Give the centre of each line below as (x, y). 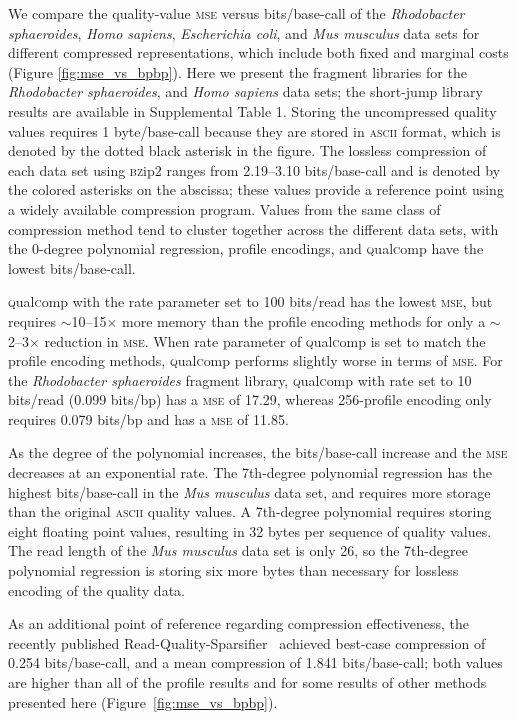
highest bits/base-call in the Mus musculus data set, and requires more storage (249, 491)
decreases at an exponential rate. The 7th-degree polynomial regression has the (250, 472)
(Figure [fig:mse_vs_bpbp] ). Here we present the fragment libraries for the (237, 71)
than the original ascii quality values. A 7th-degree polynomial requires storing (250, 511)
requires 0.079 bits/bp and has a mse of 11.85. (148, 418)
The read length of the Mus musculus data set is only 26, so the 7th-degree (238, 550)
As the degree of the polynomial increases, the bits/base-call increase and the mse (258, 452)
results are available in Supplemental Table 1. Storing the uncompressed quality (252, 110)
